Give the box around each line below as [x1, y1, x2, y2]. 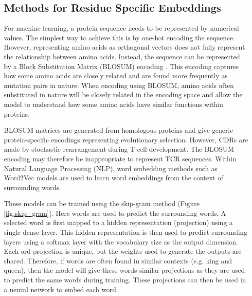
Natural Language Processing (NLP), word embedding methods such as [4, 163, 217, 173]
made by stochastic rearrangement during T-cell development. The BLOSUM [4, 144, 234, 154]
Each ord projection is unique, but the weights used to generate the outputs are [4, 246, 242, 256]
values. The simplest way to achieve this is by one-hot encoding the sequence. [4, 32, 235, 42]
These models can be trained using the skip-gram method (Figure [4, 198, 200, 209]
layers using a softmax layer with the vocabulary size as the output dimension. [4, 236, 238, 246]
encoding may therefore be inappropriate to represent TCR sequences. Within [4, 153, 236, 163]
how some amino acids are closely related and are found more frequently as [4, 70, 228, 81]
